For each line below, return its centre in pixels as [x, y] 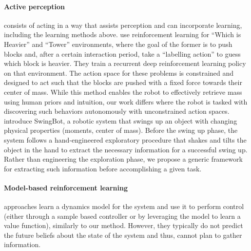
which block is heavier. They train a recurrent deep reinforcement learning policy [125, 63]
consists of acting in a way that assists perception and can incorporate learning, [123, 25]
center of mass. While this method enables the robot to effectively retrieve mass [123, 92]
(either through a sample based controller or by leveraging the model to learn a [122, 216]
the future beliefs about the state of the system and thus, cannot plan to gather [123, 235]
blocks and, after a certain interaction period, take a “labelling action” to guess [122, 53]
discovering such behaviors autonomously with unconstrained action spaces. [117, 111]
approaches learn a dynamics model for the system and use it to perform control [124, 206]
